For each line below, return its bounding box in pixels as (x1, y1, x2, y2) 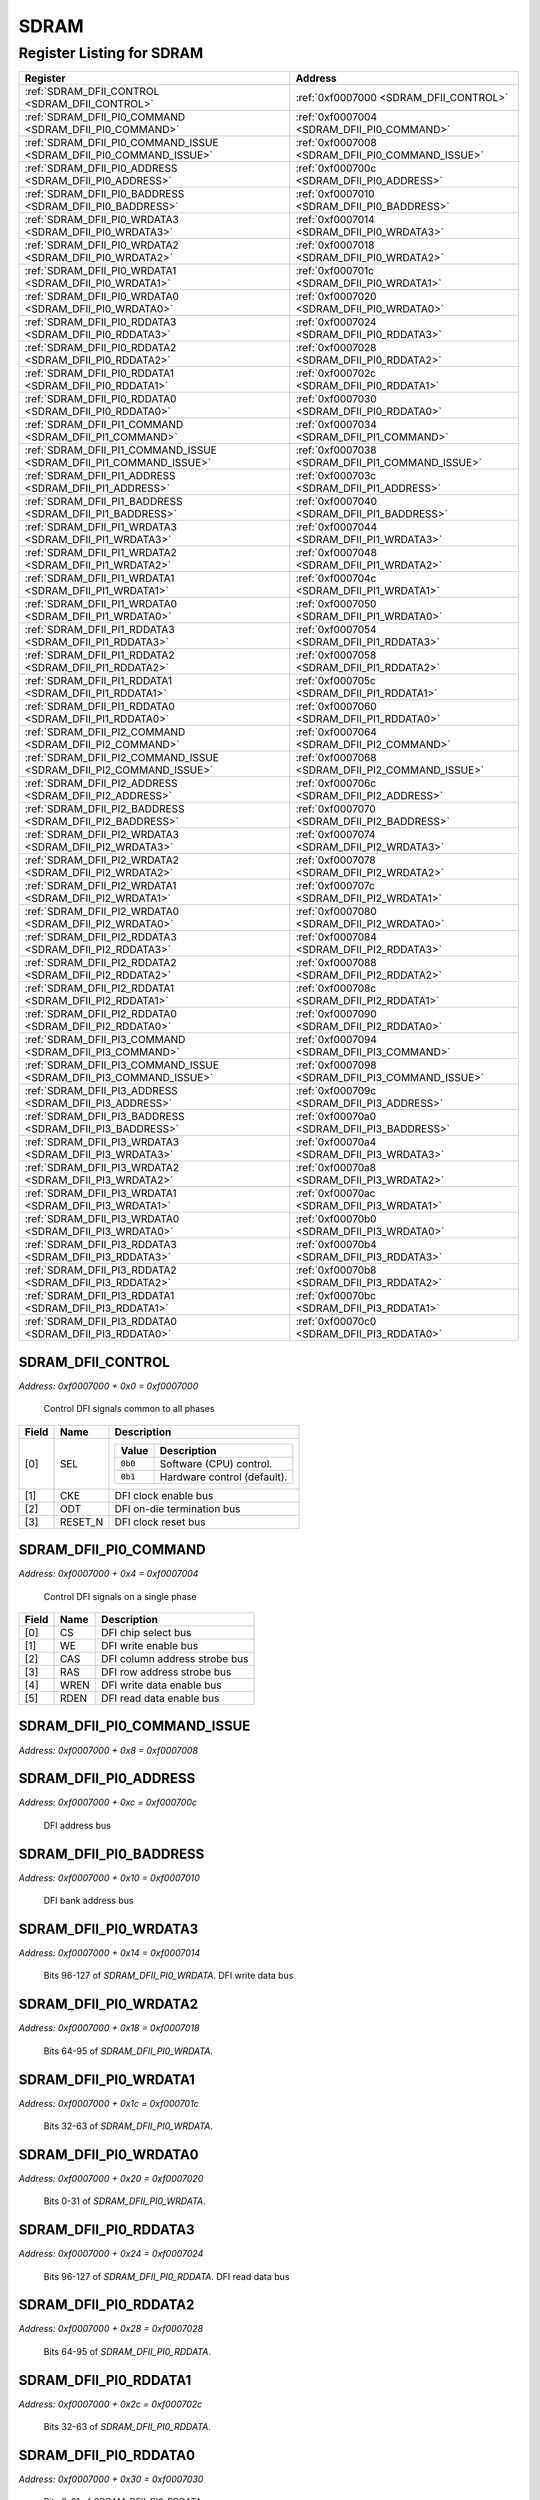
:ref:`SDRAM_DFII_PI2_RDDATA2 (24, 956, 177, 970)
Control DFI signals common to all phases (43, 1403, 215, 1415)
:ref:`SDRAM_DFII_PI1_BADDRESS (24, 495, 183, 509)
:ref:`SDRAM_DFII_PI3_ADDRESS (24, 1084, 179, 1098)
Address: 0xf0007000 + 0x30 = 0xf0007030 (18, 2473, 204, 2485)
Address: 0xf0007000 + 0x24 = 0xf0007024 (18, 2248, 204, 2260)
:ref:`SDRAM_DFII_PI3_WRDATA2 (24, 1161, 180, 1175)
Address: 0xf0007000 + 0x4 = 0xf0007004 (18, 1568, 199, 1580)
